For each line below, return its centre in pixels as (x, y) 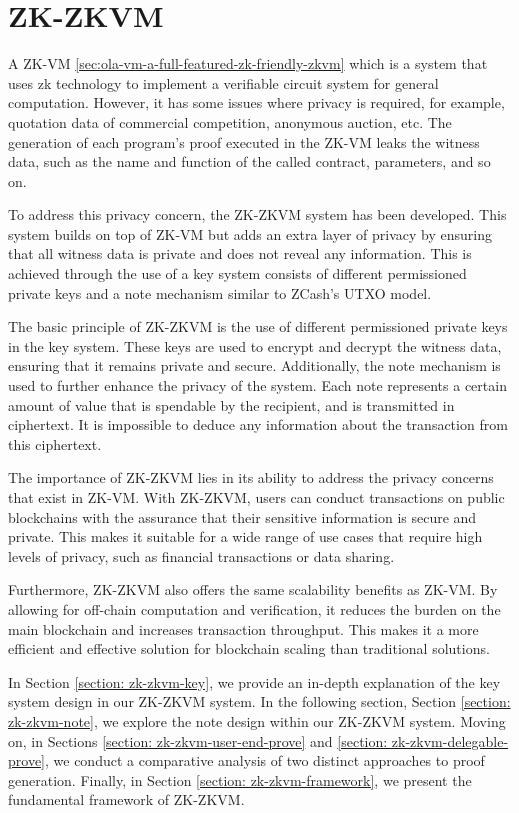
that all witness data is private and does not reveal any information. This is (240, 253)
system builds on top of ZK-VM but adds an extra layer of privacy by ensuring (250, 233)
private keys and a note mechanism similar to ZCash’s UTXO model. (220, 292)
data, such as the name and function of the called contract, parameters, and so (249, 161)
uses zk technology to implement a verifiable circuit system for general (223, 82)
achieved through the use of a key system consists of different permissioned (237, 273)
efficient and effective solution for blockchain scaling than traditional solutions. (249, 648)
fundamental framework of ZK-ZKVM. (126, 799)
